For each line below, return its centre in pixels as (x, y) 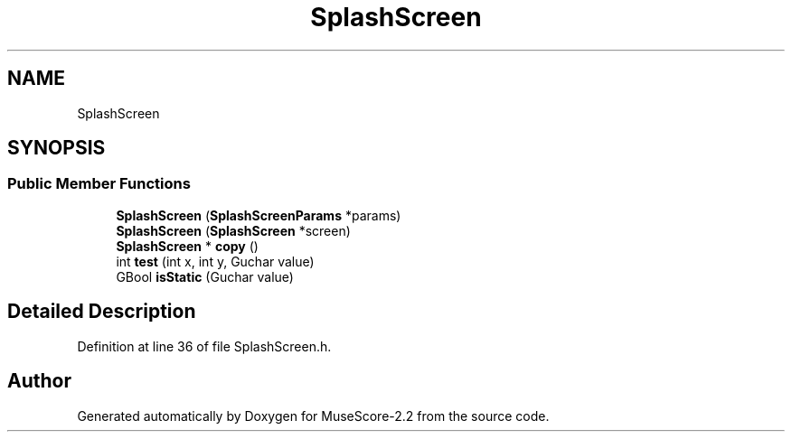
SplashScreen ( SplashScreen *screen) (233, 230)
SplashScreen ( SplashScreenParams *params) (259, 215)
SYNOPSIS (57, 148)
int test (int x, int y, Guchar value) (215, 261)
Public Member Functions (99, 184)
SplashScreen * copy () (187, 246)
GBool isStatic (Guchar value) (205, 276)
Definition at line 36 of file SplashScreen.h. (204, 346)
